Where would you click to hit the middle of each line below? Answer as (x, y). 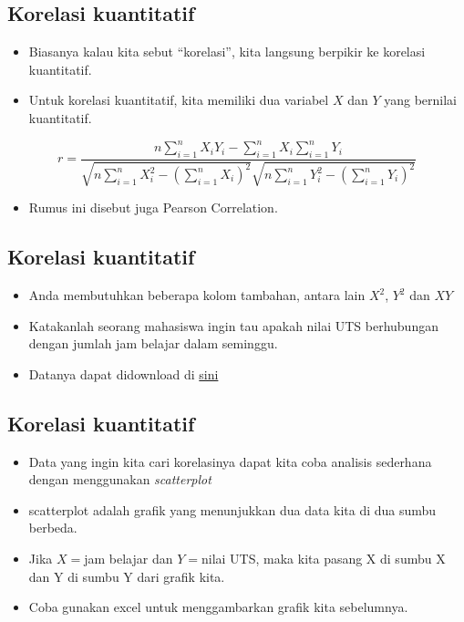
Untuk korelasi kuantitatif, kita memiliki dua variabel (179, 100)
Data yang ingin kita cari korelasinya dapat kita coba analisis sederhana (230, 461)
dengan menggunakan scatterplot (120, 479)
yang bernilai (420, 100)
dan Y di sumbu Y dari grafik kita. (127, 576)
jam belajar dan (129, 559)
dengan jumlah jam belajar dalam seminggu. (153, 343)
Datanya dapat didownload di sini (124, 373)
